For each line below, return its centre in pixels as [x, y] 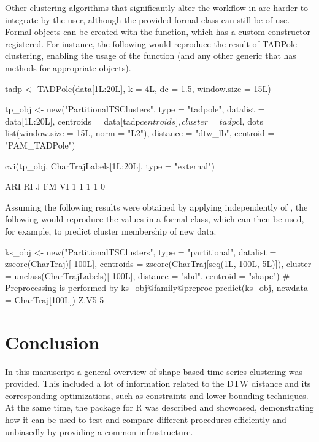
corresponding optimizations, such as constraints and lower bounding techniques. [157, 395]
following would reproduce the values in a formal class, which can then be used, [155, 219]
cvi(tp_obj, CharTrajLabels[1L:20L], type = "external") [110, 165]
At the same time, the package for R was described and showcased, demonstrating [159, 407]
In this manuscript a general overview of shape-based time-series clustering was [154, 371]
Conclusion [52, 342]
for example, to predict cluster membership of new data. [111, 231]
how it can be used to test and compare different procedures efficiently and [146, 419]
